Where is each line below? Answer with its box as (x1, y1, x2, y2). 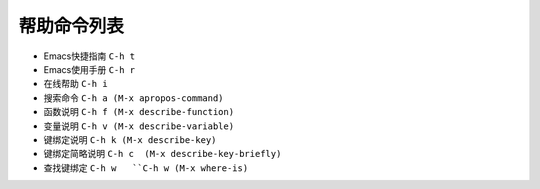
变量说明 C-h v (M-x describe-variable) (43, 120, 235, 132)
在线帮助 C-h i (43, 78, 109, 90)
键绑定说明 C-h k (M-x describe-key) (43, 133, 217, 145)
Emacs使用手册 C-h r (43, 63, 136, 75)
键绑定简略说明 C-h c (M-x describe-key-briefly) (43, 148, 282, 160)
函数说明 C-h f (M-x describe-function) (43, 106, 235, 118)
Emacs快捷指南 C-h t (43, 50, 136, 62)
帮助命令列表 (18, 15, 125, 37)
